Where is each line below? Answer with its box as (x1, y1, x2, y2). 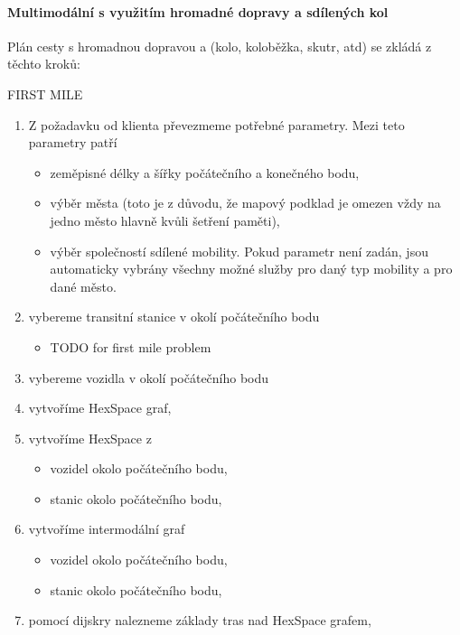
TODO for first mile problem (50, 337, 211, 356)
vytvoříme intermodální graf (28, 519, 185, 538)
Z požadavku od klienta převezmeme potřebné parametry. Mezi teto (28, 115, 405, 134)
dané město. (50, 276, 117, 295)
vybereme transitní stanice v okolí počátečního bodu (28, 307, 320, 326)
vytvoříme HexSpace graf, (28, 398, 172, 417)
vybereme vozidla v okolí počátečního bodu (28, 368, 269, 387)
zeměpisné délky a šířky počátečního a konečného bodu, (50, 163, 360, 182)
